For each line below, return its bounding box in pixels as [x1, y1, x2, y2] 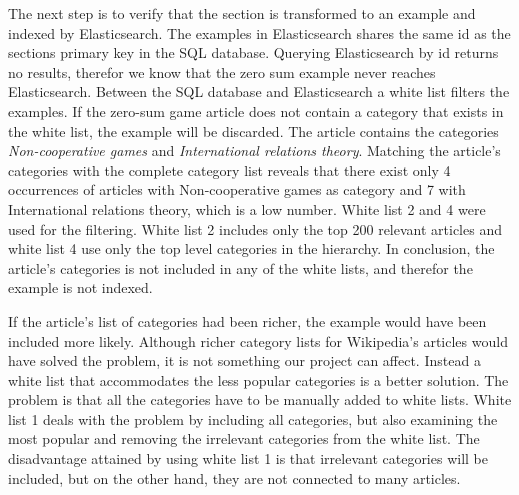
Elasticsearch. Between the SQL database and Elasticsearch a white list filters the [8, 81, 510, 102]
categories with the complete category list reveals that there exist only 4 [8, 159, 451, 180]
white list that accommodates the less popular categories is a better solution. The [8, 369, 509, 390]
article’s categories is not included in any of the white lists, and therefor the [8, 257, 473, 278]
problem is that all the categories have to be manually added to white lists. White [8, 389, 512, 410]
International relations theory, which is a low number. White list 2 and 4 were [8, 198, 486, 219]
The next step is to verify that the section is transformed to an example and [8, 3, 476, 23]
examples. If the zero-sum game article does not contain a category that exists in [8, 100, 504, 121]
